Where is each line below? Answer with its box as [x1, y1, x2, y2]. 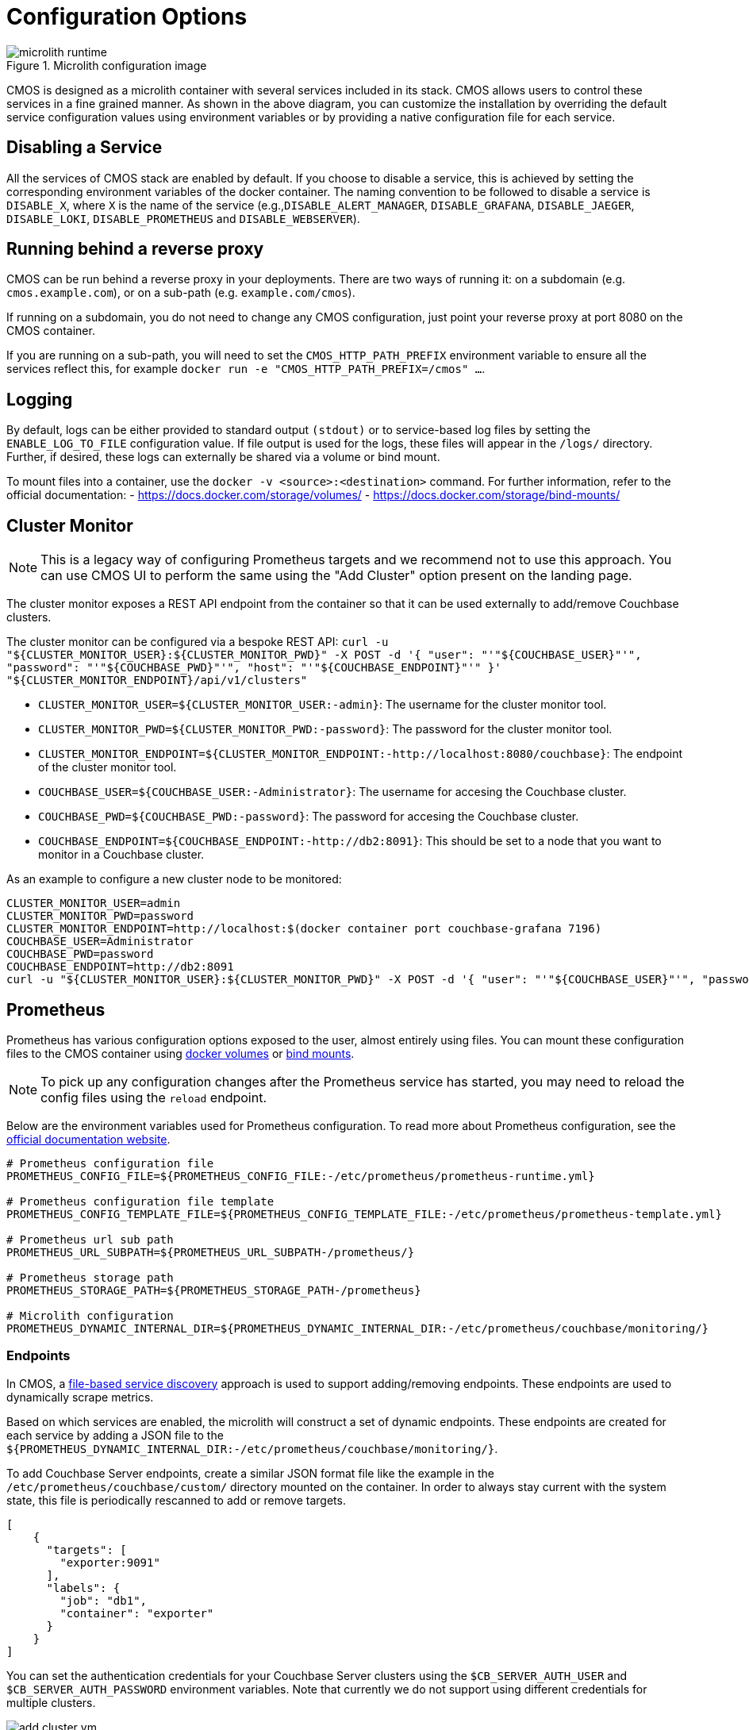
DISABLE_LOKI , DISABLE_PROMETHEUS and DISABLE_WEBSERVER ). [6, 211, 360, 225]
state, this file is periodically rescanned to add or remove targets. [6, 1493, 346, 1507]
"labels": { [46, 1581, 121, 1594]
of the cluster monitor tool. [38, 760, 177, 775]
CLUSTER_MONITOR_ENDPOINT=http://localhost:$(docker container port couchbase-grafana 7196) [6, 922, 602, 936]
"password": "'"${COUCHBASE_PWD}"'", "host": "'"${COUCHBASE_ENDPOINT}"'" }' [6, 661, 501, 675]
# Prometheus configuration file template [6, 1194, 275, 1208]
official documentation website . [6, 1132, 171, 1146]
